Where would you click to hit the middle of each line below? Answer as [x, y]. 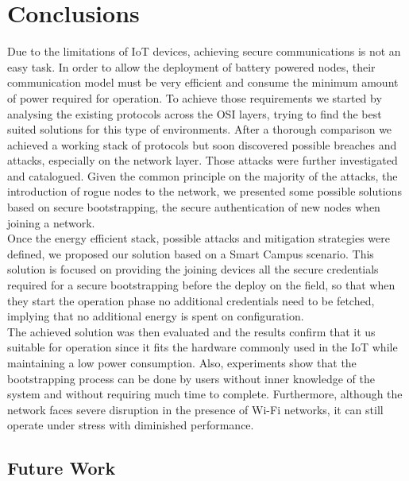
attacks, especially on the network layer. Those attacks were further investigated [203, 160]
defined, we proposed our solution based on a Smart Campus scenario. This [191, 253]
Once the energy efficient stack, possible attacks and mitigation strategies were [199, 238]
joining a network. [51, 222]
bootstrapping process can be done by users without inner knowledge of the [191, 378]
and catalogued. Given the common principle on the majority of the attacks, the [203, 175]
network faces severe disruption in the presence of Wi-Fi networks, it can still [195, 409]
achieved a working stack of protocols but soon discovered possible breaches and [202, 144]
